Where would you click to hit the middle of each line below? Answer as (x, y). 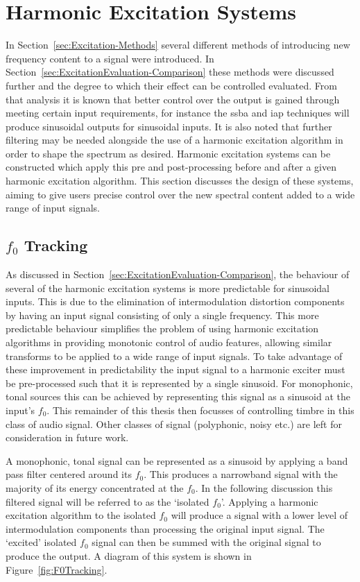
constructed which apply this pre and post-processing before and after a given (171, 167)
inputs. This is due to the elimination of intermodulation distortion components (175, 301)
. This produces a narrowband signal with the (241, 474)
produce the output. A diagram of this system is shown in (129, 555)
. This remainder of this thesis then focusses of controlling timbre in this (200, 410)
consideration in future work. (67, 437)
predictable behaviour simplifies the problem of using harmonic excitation (162, 328)
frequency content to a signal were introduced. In (110, 58)
